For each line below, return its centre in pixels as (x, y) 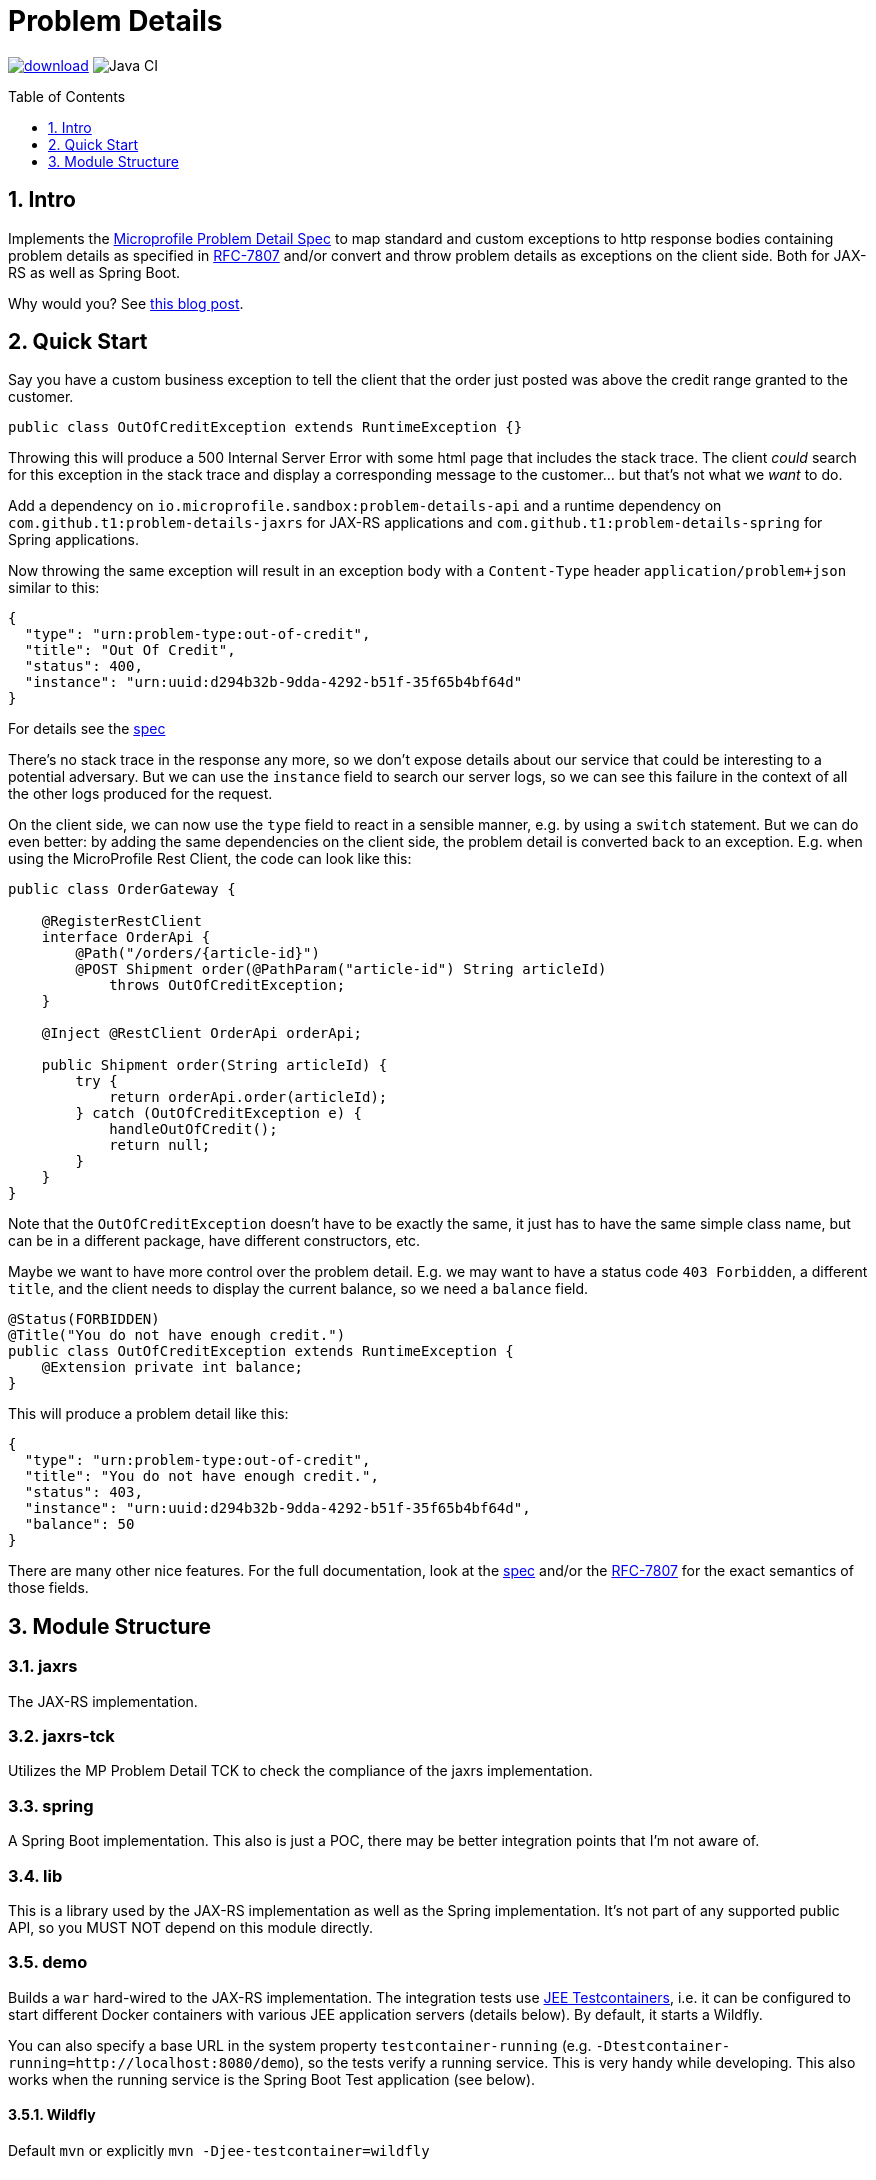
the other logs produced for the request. (140, 794)
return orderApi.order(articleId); (248, 1097)
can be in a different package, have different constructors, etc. (214, 1241)
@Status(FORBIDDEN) (84, 1319)
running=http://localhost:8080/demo (151, 2062)
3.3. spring (51, 1805)
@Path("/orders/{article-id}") (197, 953)
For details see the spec (87, 729)
